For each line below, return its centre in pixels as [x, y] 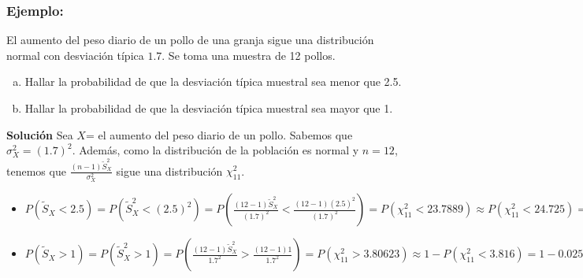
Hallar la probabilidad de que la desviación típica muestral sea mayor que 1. [209, 108]
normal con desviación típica [75, 55]
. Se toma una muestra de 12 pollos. [249, 55]
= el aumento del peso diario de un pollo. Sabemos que [219, 134]
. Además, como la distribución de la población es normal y [215, 150]
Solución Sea [40, 134]
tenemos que [36, 171]
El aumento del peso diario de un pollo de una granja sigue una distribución [190, 40]
